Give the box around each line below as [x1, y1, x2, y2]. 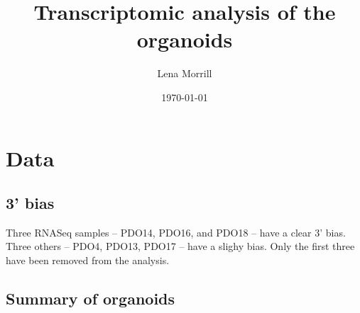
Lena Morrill [157, 66, 212, 81]
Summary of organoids [6, 288, 175, 309]
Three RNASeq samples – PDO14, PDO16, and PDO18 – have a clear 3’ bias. [6, 224, 346, 239]
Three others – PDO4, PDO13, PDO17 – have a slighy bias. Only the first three [6, 239, 355, 254]
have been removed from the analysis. [6, 253, 170, 268]
